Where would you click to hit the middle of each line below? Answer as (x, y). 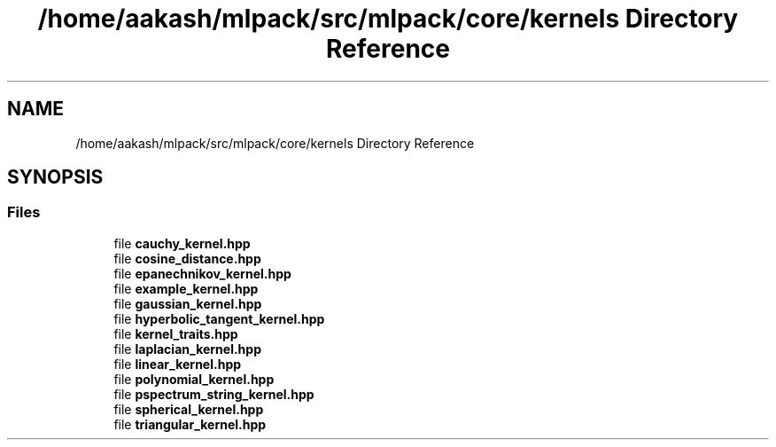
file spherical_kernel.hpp (189, 409)
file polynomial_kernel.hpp (194, 379)
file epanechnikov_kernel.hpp (202, 273)
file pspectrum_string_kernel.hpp (214, 394)
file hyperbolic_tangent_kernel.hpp (219, 318)
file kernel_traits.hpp (176, 333)
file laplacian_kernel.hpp (187, 349)
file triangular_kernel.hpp (190, 424)
